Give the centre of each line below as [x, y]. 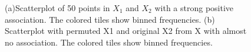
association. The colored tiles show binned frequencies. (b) [110, 19]
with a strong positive [194, 8]
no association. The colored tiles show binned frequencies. [109, 42]
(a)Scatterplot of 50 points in [57, 8]
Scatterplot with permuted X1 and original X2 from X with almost [126, 31]
